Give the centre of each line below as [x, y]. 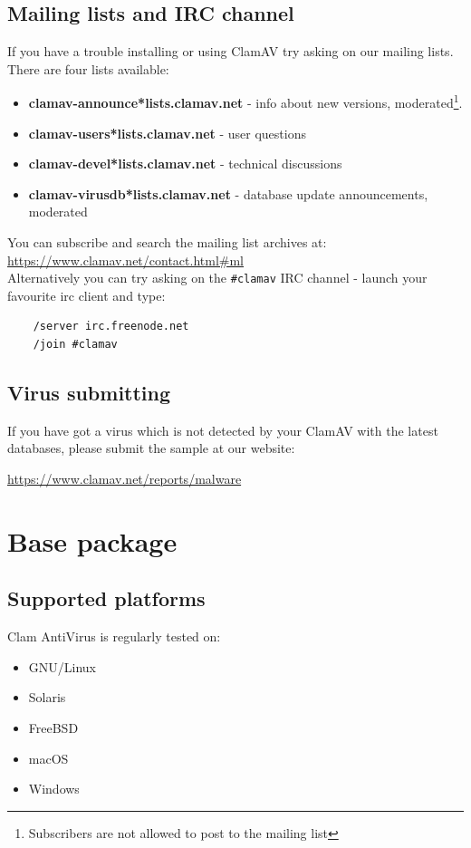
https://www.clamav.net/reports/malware [125, 479]
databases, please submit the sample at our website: [151, 448]
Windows [54, 789]
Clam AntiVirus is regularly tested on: [114, 636]
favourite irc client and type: [87, 295]
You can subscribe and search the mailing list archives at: [167, 242]
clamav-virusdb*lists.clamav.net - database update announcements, [228, 193]
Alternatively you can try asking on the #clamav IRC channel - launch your [217, 278]
